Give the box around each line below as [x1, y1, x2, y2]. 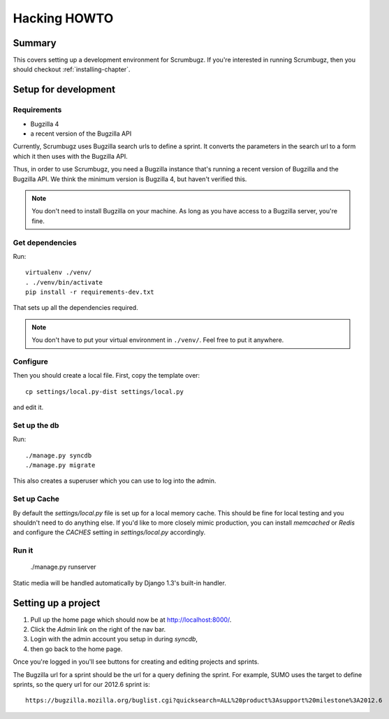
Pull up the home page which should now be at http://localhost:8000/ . [30, 615, 232, 624]
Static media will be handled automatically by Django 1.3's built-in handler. [13, 578, 226, 587]
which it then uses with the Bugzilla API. [13, 152, 129, 160]
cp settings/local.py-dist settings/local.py [25, 387, 184, 395]
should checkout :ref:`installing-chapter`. [13, 65, 131, 73]
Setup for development [13, 84, 115, 96]
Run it [13, 546, 34, 555]
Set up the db [13, 420, 59, 430]
